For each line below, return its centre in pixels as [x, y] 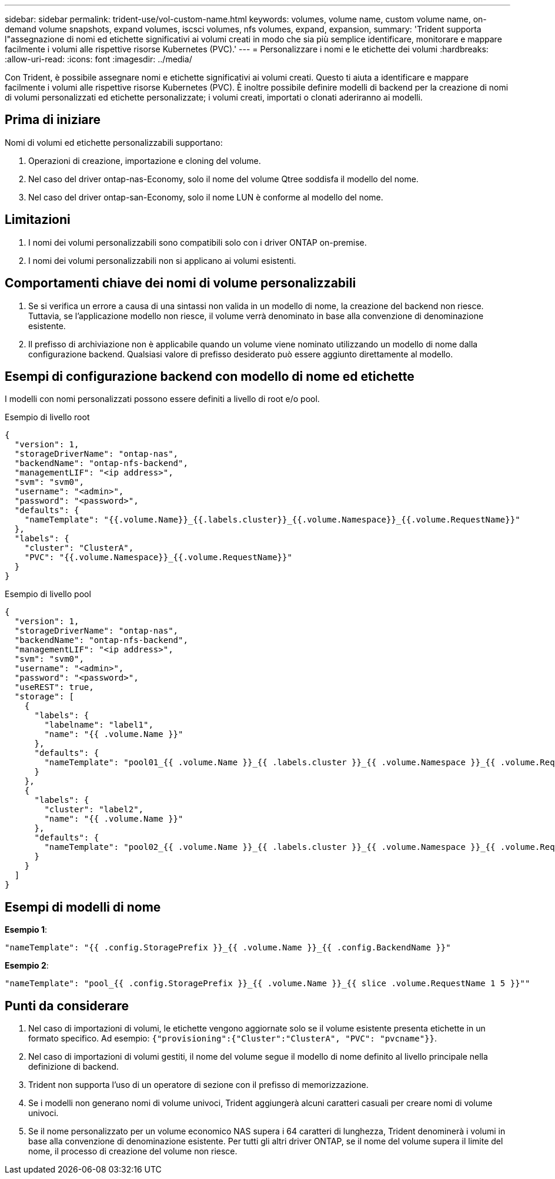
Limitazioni [38, 220]
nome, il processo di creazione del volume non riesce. [133, 1151]
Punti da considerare [67, 1006]
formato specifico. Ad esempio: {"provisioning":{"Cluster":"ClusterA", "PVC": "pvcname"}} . [233, 1039]
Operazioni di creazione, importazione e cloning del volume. [145, 160]
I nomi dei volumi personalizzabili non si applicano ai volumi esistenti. [162, 260]
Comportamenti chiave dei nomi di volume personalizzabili [180, 283]
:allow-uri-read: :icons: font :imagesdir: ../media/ [98, 59]
